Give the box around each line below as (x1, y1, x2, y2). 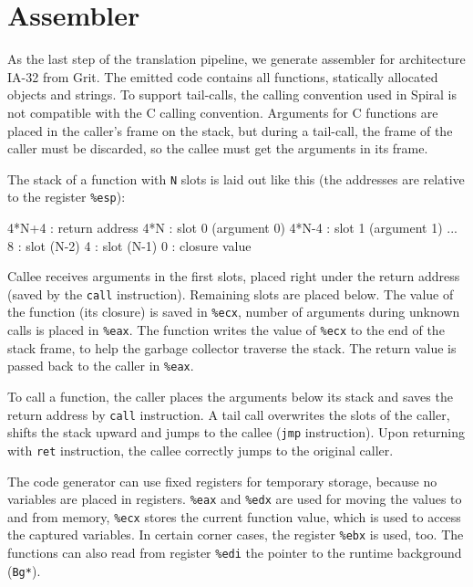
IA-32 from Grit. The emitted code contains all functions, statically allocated (7, 67, 438, 86)
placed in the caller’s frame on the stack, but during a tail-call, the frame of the (7, 121, 453, 140)
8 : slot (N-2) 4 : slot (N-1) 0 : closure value (7, 236, 252, 255)
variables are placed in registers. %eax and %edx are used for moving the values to (7, 489, 462, 508)
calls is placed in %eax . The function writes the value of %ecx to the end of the (7, 320, 445, 340)
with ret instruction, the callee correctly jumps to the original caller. (7, 440, 394, 459)
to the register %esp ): (7, 187, 126, 206)
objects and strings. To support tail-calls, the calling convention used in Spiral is (7, 85, 458, 104)
